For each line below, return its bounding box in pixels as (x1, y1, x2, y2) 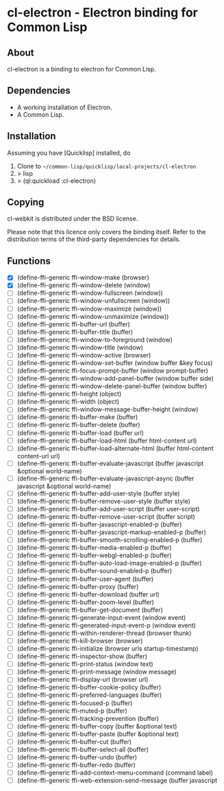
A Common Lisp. (16, 110, 64, 118)
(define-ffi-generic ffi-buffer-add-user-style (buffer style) (16, 489, 180, 498)
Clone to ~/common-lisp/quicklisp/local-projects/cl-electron (16, 161, 197, 170)
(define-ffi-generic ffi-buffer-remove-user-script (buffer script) (16, 513, 195, 520)
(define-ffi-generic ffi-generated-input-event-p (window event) (16, 621, 197, 630)
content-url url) (16, 452, 60, 460)
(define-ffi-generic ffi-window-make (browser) (16, 274, 149, 282)
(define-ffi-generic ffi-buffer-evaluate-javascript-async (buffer (16, 474, 195, 482)
